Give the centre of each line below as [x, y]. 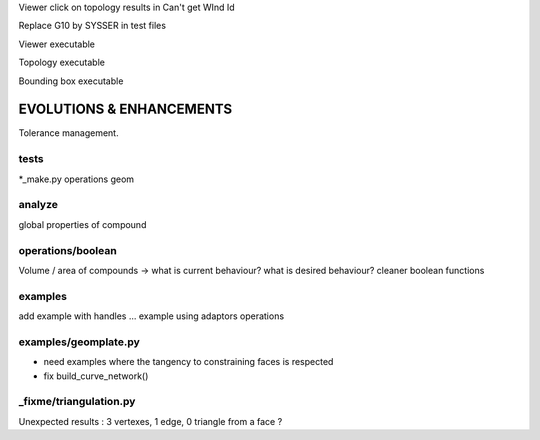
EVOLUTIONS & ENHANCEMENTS [125, 109]
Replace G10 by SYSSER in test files [92, 26]
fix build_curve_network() [96, 376]
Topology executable [61, 62]
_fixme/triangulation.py [77, 402]
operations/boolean [67, 250]
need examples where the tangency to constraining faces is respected [188, 362]
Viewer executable [56, 44]
